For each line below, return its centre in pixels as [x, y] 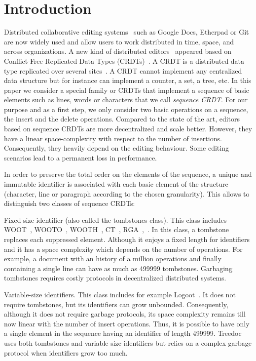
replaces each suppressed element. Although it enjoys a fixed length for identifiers [127, 239]
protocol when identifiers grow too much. [66, 352]
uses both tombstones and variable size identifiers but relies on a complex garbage [128, 342]
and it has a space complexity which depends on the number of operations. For [123, 249]
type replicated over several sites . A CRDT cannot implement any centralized [123, 70]
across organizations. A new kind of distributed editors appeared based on [118, 51]
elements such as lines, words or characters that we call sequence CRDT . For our [126, 100]
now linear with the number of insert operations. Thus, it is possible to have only [127, 323]
